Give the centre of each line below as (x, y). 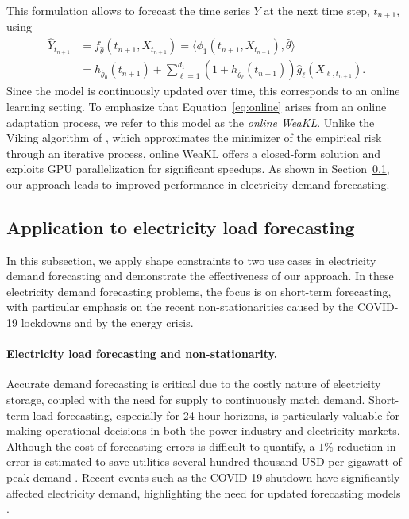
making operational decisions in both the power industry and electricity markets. (203, 431)
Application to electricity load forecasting (181, 227)
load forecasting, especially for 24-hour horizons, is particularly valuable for (216, 415)
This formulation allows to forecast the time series (128, 10)
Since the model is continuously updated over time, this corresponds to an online (203, 91)
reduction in (367, 446)
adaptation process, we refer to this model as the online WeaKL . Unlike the (191, 122)
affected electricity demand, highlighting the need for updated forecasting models (204, 492)
